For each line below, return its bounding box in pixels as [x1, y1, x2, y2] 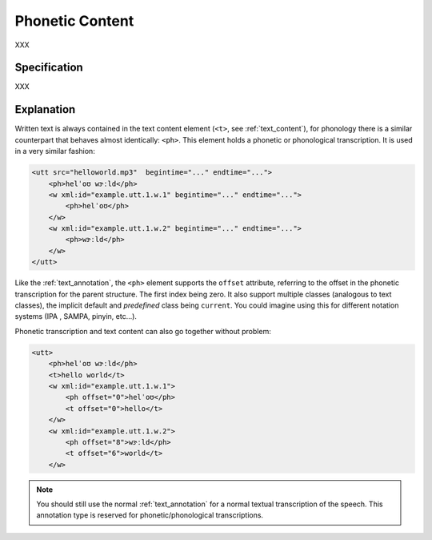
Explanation [14, 103, 76, 116]
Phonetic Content [14, 12, 134, 30]
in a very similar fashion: [14, 147, 95, 156]
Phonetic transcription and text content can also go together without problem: [14, 326, 271, 336]
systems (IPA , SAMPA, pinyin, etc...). [14, 312, 138, 321]
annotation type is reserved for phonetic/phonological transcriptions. [36, 510, 264, 520]
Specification [14, 61, 83, 75]
